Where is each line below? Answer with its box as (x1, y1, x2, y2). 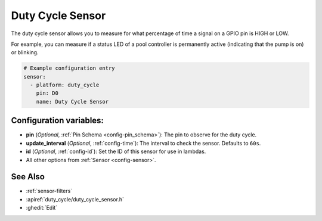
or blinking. (11, 49, 39, 56)
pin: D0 (36, 90, 59, 97)
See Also (11, 172, 45, 182)
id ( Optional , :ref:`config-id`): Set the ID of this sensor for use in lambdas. (26, 148, 206, 155)
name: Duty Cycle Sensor (36, 98, 109, 105)
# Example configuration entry (23, 65, 116, 71)
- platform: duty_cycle (30, 82, 100, 89)
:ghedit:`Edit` (26, 204, 58, 211)
